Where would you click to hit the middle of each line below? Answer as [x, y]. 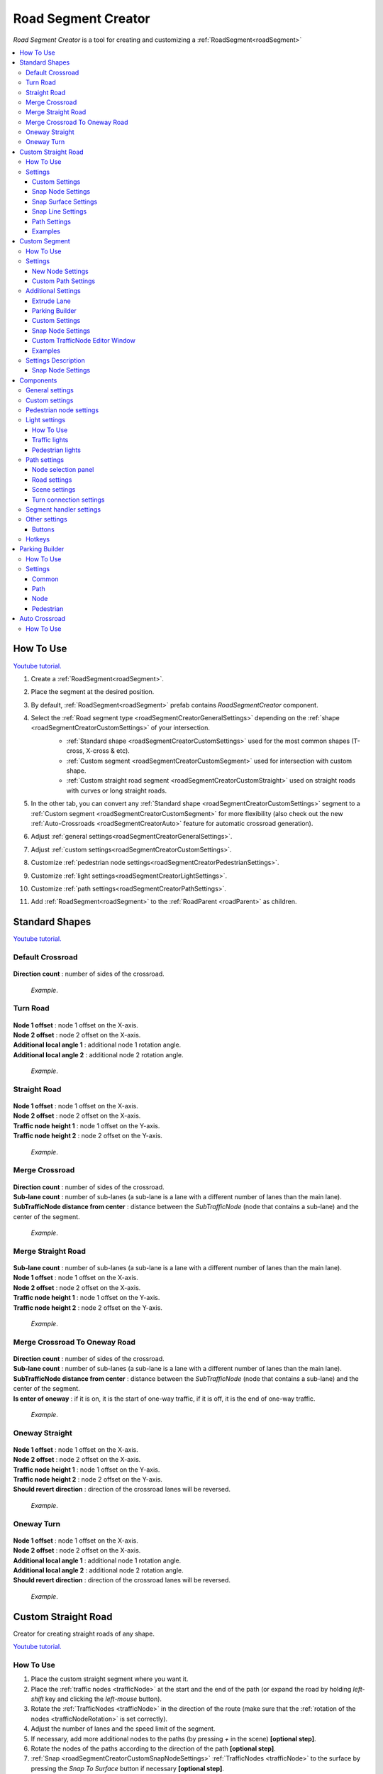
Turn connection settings [69, 500]
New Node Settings [60, 271]
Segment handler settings [63, 509]
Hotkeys [38, 539]
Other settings [46, 519]
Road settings [52, 480]
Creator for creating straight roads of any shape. [84, 1633]
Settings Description [55, 360]
